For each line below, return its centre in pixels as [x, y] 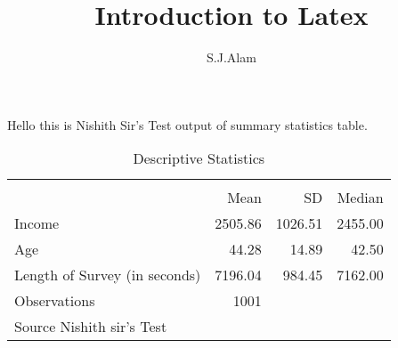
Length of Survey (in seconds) [108, 275]
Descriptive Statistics [199, 158]
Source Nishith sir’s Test [91, 327]
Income [37, 223]
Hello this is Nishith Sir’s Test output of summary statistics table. [187, 124]
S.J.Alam [231, 57]
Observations [55, 301]
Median [360, 198]
